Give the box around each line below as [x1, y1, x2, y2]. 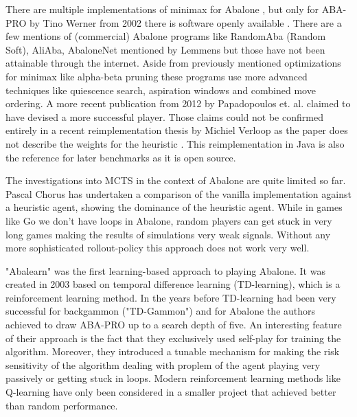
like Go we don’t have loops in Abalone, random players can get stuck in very [5, 213, 332, 227]
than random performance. [5, 398, 118, 412]
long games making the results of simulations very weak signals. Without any [5, 227, 331, 241]
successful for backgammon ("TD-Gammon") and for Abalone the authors [5, 304, 316, 318]
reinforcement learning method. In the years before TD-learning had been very [5, 290, 336, 304]
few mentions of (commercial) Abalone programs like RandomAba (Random [5, 29, 326, 43]
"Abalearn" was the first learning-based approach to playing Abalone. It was [5, 263, 325, 278]
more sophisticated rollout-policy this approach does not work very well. [5, 240, 310, 255]
